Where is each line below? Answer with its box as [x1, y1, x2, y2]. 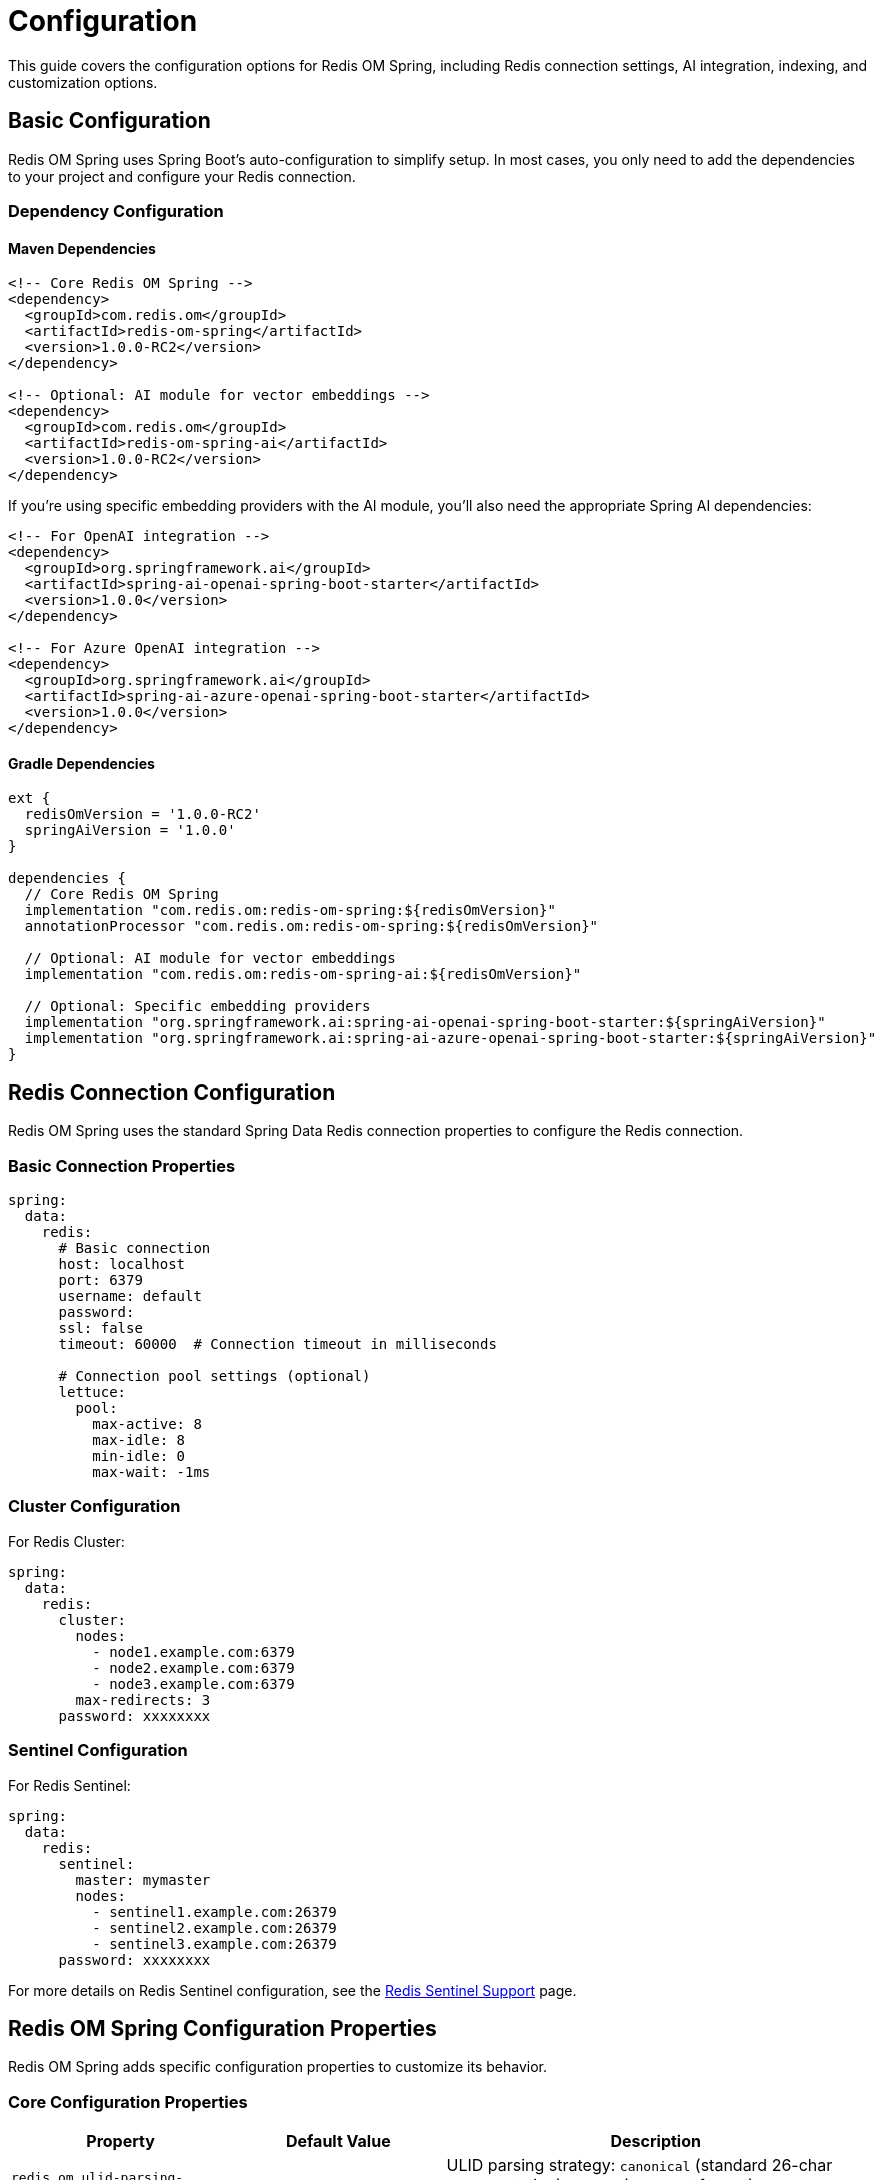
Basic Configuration [8, 108, 211, 134]
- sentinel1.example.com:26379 [92, 1903, 337, 1920]
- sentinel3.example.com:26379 [92, 1935, 337, 1952]
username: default [58, 1288, 202, 1304]
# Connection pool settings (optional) [58, 1368, 371, 1384]
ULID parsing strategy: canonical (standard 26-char [446, 2155, 833, 2176]
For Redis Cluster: [8, 1532, 125, 1550]
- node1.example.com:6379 [92, 1643, 295, 1660]
